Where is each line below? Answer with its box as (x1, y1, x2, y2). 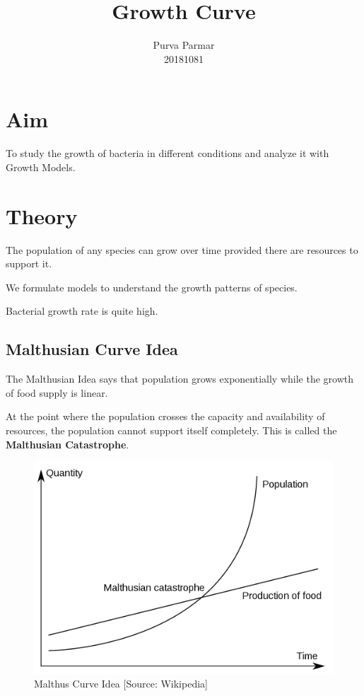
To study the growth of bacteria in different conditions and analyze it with (6, 146, 329, 161)
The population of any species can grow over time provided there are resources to (6, 242, 358, 257)
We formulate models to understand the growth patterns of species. (6, 279, 298, 294)
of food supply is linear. (6, 385, 108, 400)
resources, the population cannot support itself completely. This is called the (6, 422, 337, 437)
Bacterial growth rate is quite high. (6, 303, 158, 318)
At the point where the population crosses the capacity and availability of (6, 409, 325, 424)
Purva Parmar (153, 37, 215, 52)
